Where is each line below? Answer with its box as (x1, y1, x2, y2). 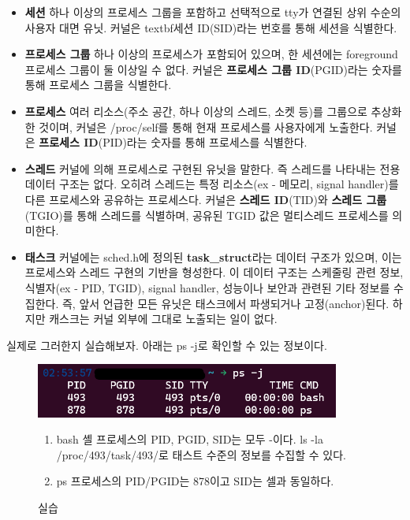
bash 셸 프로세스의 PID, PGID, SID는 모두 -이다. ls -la (56, 431, 323, 448)
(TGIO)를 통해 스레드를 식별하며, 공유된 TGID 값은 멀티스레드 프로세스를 (24, 206, 389, 223)
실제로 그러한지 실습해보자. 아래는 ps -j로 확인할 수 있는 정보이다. (6, 336, 327, 353)
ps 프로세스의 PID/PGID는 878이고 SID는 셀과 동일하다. (56, 473, 334, 489)
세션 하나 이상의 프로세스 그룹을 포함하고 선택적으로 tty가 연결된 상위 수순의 (24, 4, 401, 20)
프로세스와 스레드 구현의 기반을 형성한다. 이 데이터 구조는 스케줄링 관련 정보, (24, 264, 404, 280)
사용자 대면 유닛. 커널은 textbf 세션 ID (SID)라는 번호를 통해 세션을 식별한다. (24, 19, 397, 35)
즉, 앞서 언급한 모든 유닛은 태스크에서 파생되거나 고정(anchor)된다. (61, 295, 389, 311)
